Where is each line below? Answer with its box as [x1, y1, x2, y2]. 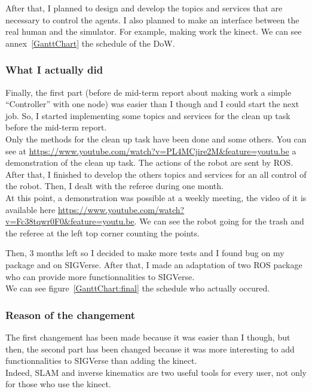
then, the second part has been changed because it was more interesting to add [5, 342, 295, 355]
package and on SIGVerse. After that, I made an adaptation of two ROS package [5, 258, 302, 271]
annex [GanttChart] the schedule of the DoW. [5, 37, 175, 49]
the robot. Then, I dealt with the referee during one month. [5, 180, 224, 192]
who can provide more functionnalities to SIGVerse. [5, 270, 195, 282]
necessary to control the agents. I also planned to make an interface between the [5, 13, 299, 26]
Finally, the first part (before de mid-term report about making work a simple [5, 86, 292, 98]
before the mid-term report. [5, 121, 107, 133]
